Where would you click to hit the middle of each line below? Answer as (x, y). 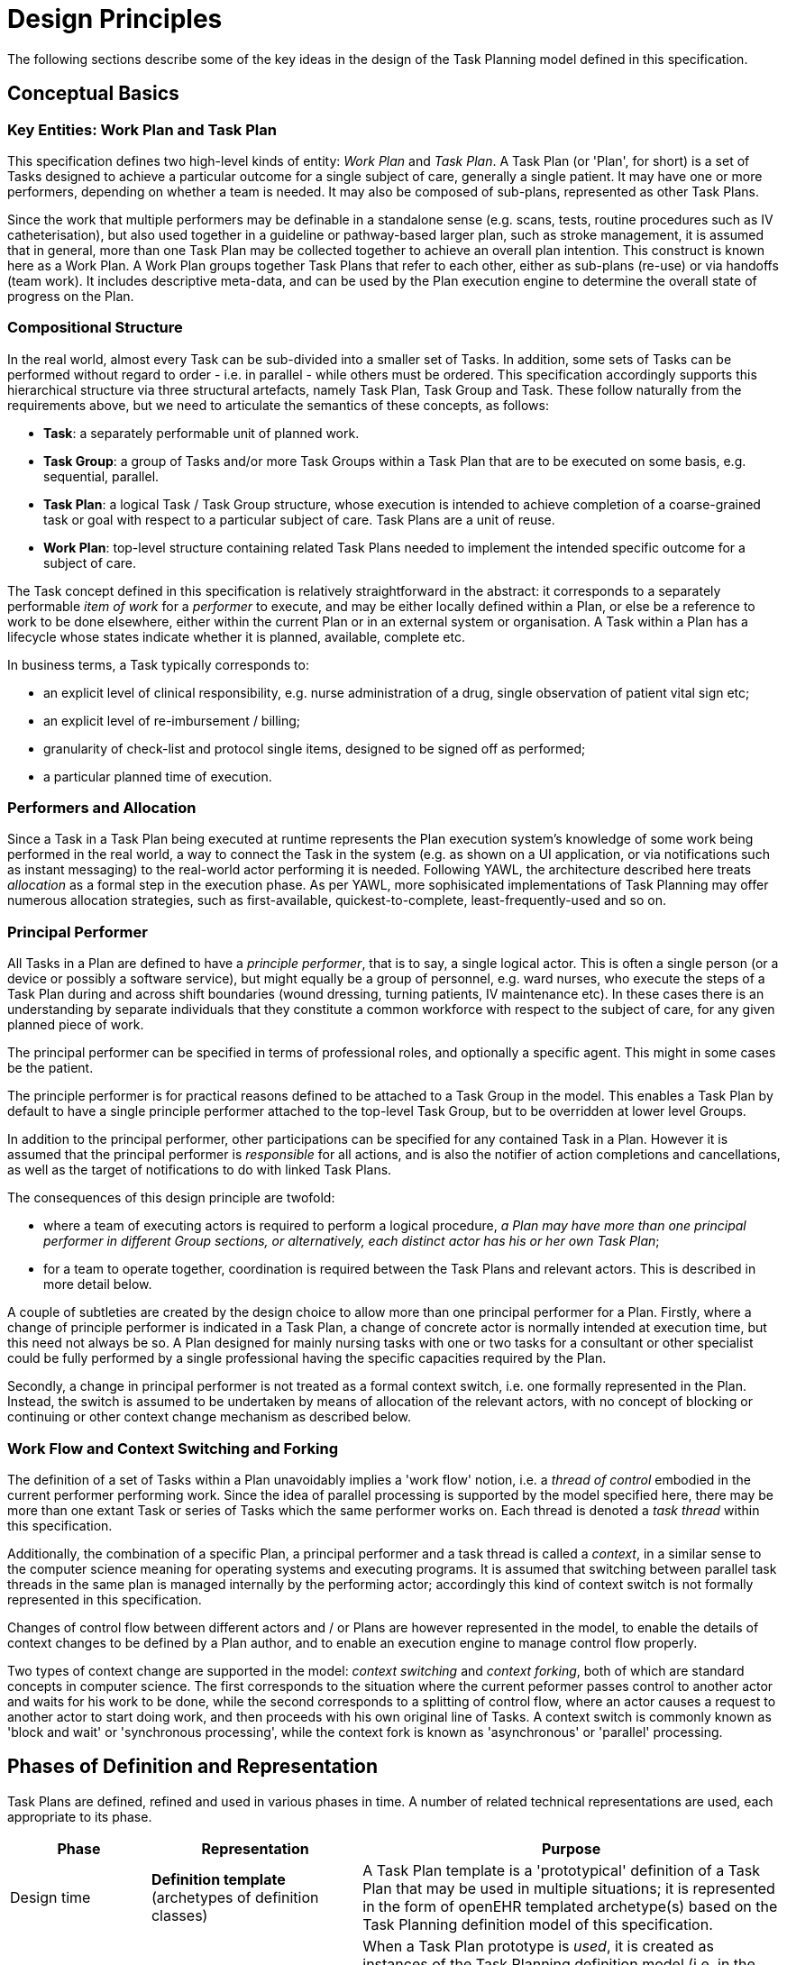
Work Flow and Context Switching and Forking (173, 1448)
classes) (179, 1915)
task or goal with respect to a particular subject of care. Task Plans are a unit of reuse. (299, 519)
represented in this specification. (105, 1599)
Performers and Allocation (102, 808)
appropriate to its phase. (80, 1816)
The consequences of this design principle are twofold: (171, 1198)
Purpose (571, 1848)
